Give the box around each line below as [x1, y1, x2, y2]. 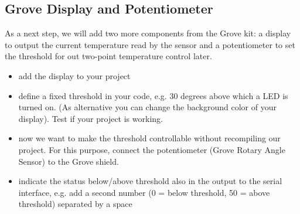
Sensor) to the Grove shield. [18, 155, 119, 167]
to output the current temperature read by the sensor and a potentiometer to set [5, 38, 295, 50]
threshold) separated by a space [18, 198, 132, 210]
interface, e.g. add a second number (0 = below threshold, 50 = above [18, 186, 270, 198]
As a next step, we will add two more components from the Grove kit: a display [5, 27, 291, 39]
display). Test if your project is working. [18, 112, 163, 124]
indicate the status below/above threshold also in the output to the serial [18, 175, 282, 187]
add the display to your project [18, 69, 131, 81]
